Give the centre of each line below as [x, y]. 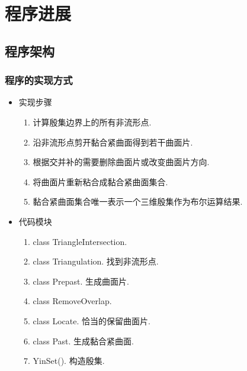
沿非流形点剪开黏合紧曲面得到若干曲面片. [113, 142]
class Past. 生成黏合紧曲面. [83, 341]
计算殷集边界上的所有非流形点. [92, 122]
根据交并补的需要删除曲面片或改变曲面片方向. [121, 162]
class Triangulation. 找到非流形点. [96, 261]
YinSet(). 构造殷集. [69, 361]
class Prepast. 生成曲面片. [81, 281]
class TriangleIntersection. [80, 241]
